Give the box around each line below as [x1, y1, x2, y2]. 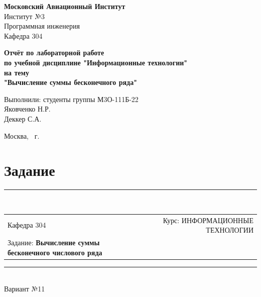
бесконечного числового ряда [8, 247, 102, 257]
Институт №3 [4, 11, 45, 21]
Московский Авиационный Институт [4, 1, 125, 11]
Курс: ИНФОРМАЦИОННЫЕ [163, 215, 253, 225]
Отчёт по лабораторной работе [4, 47, 104, 58]
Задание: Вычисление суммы [8, 237, 100, 248]
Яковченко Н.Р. [4, 104, 51, 114]
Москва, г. [4, 130, 40, 141]
